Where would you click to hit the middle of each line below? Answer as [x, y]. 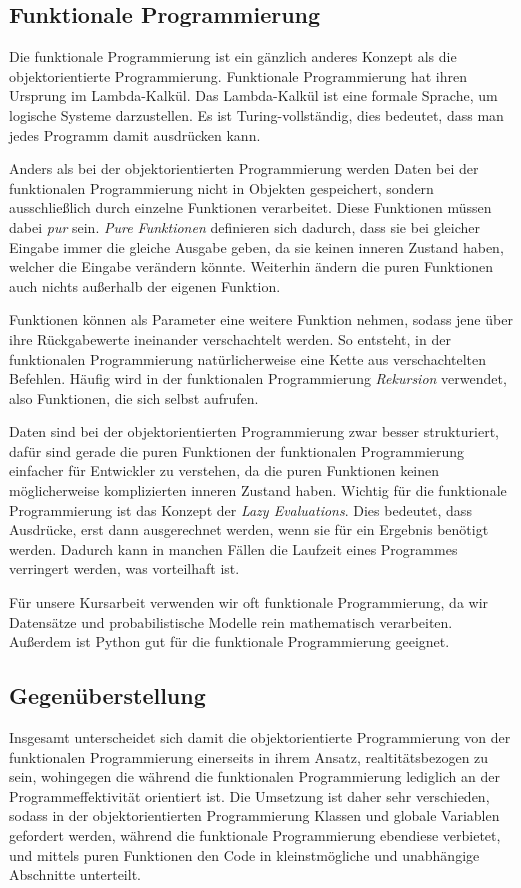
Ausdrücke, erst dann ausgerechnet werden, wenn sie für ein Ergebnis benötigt [249, 529]
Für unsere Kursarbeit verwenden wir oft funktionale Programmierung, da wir [249, 602]
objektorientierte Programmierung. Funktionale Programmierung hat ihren [238, 75]
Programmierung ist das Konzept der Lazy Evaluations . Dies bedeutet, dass [240, 509]
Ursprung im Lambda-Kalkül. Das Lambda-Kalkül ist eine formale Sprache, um [253, 95]
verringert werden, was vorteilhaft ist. [124, 568]
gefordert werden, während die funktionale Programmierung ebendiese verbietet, [255, 835]
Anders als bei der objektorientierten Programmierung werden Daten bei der [244, 168]
